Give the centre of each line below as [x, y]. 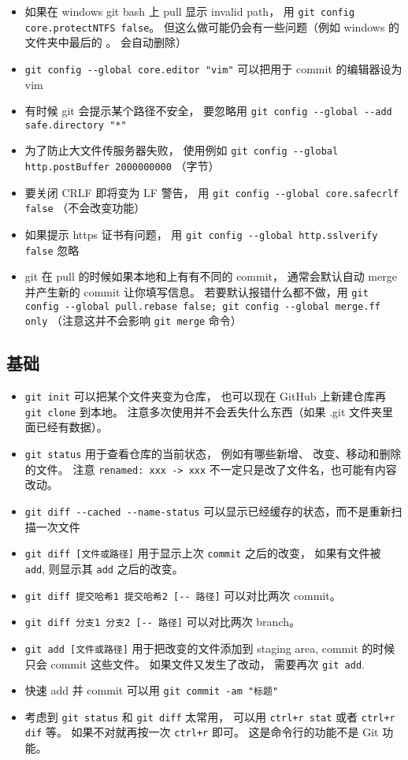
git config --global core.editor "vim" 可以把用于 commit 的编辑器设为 [213, 68]
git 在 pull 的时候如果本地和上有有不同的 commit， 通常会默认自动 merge [211, 276]
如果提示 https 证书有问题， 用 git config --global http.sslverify [201, 235]
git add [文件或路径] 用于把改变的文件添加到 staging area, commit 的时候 [210, 648]
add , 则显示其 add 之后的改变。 [104, 568]
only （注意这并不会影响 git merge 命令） [133, 320]
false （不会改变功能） [85, 208]
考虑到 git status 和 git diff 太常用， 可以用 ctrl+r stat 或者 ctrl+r [210, 716]
